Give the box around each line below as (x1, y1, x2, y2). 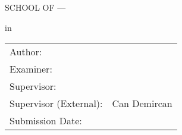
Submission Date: (10, 114, 82, 128)
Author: (10, 45, 42, 59)
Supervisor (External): (10, 96, 103, 111)
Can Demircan (112, 96, 172, 111)
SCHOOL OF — (5, 1, 66, 13)
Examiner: (10, 62, 52, 76)
